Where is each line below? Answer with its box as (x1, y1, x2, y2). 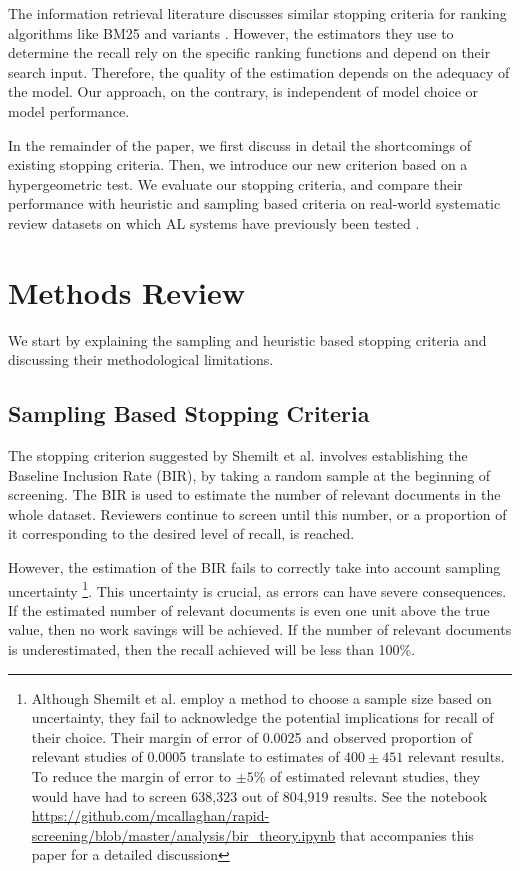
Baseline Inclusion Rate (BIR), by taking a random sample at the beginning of (8, 464, 491, 485)
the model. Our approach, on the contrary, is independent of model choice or (8, 81, 479, 102)
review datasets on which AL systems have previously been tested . (8, 212, 420, 233)
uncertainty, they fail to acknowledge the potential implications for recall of (31, 707, 494, 728)
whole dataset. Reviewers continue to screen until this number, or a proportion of (8, 503, 507, 524)
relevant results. (407, 746, 505, 767)
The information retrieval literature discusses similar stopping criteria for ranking (8, 3, 507, 23)
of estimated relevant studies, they (270, 766, 481, 787)
